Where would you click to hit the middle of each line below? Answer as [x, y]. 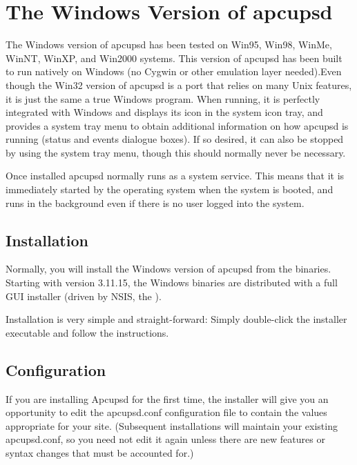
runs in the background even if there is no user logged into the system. [155, 202]
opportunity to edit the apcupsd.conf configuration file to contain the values [166, 412]
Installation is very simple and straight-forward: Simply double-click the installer [176, 319]
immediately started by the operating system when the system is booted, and [170, 189]
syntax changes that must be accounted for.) [100, 453]
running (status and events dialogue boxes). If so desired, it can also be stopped [175, 139]
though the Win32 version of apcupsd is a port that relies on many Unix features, [179, 85]
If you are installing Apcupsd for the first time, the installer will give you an [167, 398]
